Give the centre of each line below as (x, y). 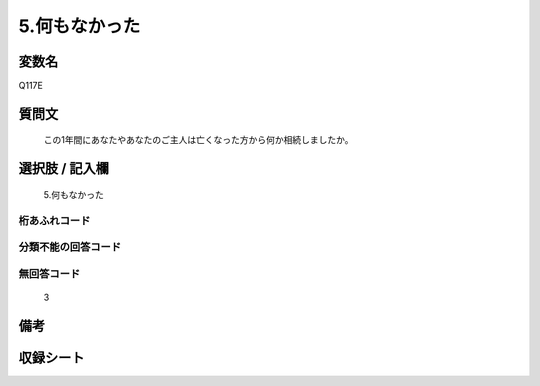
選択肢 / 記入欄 (64, 168)
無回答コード (49, 273)
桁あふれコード (54, 220)
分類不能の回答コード (70, 247)
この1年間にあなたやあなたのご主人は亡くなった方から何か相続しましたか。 (198, 140)
